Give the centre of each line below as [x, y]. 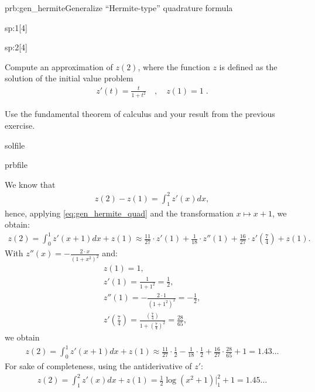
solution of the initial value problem [69, 78]
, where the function [174, 66]
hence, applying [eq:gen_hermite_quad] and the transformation [119, 213]
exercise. [20, 125]
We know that [30, 184]
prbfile [16, 165]
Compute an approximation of [59, 66]
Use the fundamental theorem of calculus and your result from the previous [140, 114]
